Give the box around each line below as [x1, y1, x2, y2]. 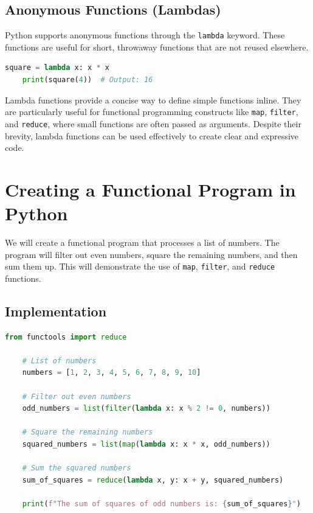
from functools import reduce [5, 332, 127, 341]
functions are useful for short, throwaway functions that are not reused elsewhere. [5, 40, 309, 53]
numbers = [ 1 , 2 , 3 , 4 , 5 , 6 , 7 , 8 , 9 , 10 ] [22, 368, 201, 377]
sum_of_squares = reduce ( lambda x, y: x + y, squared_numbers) [22, 475, 284, 484]
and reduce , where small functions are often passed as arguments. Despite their [5, 117, 301, 130]
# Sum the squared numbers [22, 464, 131, 473]
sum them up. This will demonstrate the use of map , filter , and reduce [5, 260, 275, 273]
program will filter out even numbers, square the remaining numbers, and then [5, 248, 298, 260]
